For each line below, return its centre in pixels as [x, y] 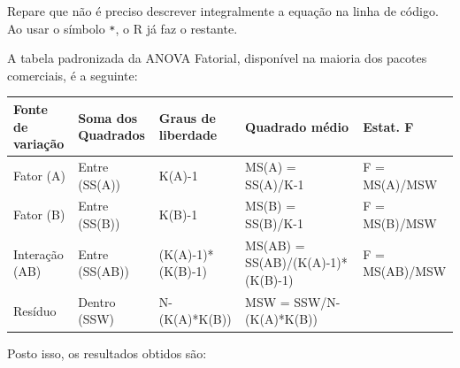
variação [39, 144]
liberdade [188, 135]
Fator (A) [39, 175]
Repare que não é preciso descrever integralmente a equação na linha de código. [223, 11]
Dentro [97, 301]
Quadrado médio [297, 126]
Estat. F [388, 126]
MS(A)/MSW [400, 184]
